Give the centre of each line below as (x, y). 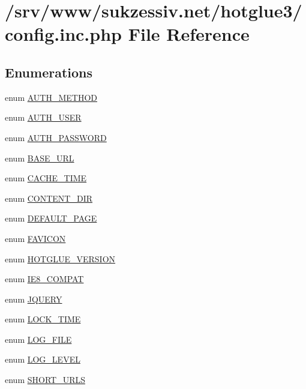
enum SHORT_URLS (45, 380)
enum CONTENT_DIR (49, 198)
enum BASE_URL (40, 158)
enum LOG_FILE (38, 339)
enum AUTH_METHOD (51, 97)
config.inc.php (63, 34)
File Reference (189, 34)
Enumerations (49, 72)
